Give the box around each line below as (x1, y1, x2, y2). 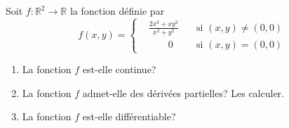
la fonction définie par (69, 4, 165, 18)
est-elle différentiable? (82, 109, 176, 124)
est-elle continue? (82, 62, 156, 77)
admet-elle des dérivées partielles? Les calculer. (82, 85, 284, 100)
